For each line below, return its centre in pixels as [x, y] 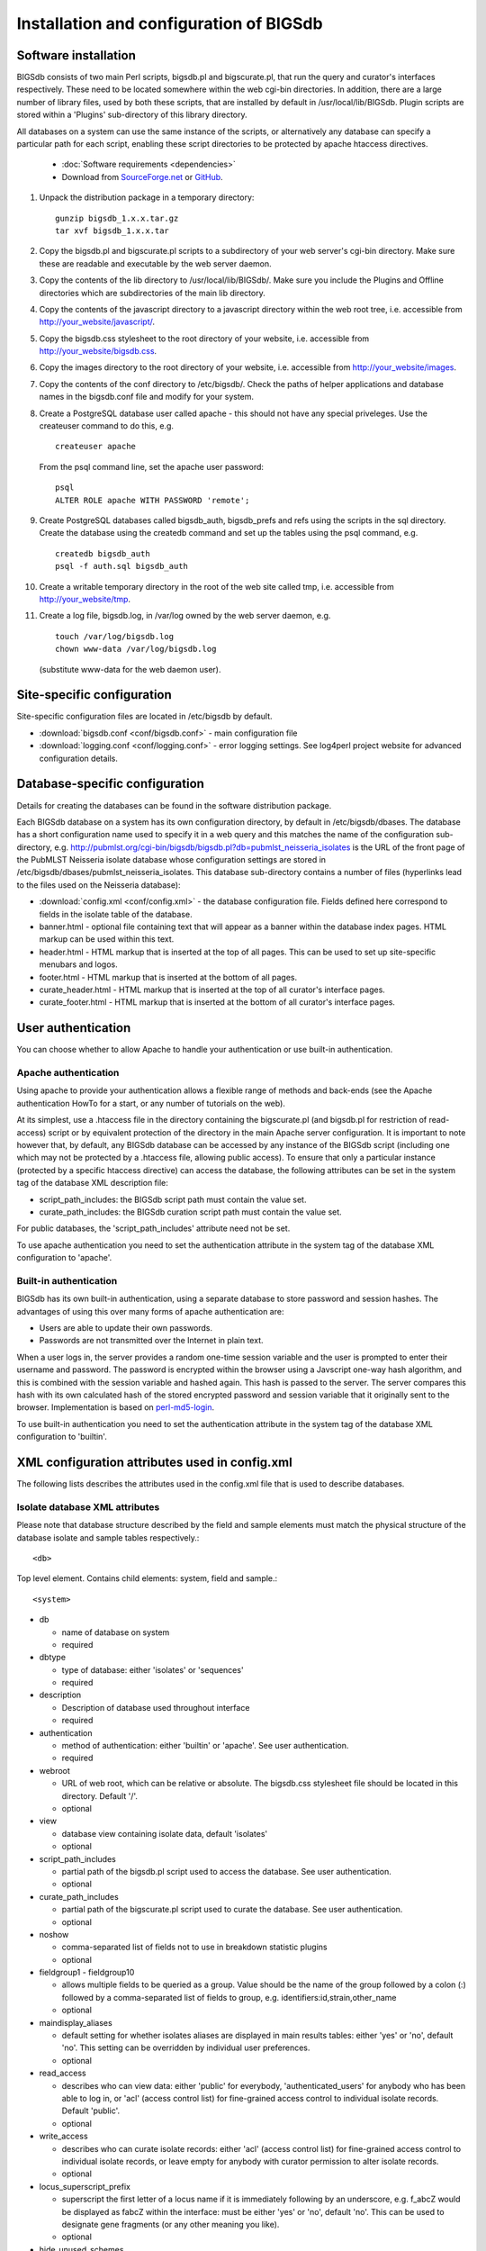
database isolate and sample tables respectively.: [108, 1537]
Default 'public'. [91, 2111]
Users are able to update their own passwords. [126, 1328]
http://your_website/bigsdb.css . [98, 351]
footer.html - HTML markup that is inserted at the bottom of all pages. [168, 977]
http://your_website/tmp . [85, 599]
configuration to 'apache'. [64, 1258]
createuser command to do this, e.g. [107, 426]
